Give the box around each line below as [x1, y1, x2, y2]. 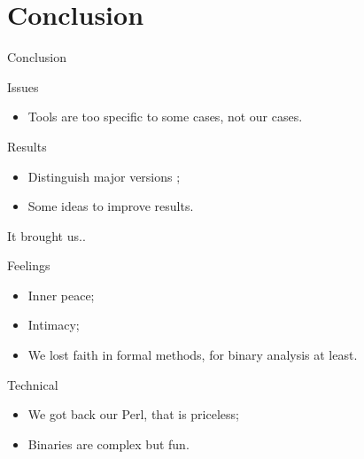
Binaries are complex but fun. [27, 434, 190, 453]
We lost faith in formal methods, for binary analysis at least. [27, 346, 358, 364]
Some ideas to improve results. [27, 197, 194, 215]
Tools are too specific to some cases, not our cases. [27, 107, 303, 126]
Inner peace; [27, 285, 95, 304]
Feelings [7, 256, 50, 275]
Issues [7, 77, 39, 96]
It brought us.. [7, 226, 86, 245]
